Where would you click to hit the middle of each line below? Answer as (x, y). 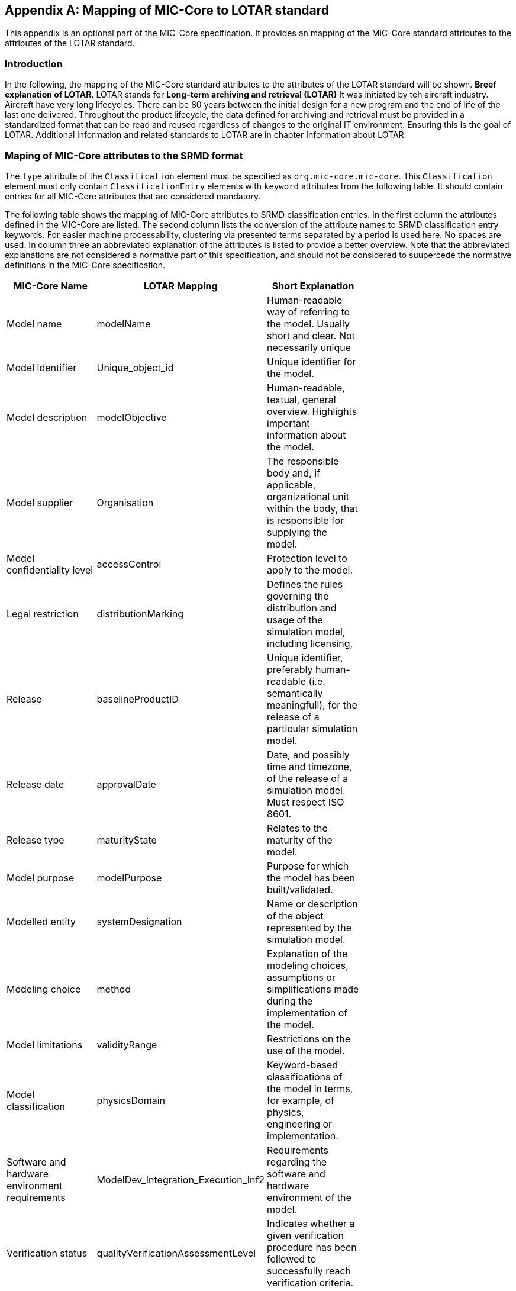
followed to (292, 1259)
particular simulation (312, 728)
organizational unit (308, 496)
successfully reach (309, 1271)
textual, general (301, 399)
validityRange (127, 1044)
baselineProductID (138, 699)
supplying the (297, 532)
